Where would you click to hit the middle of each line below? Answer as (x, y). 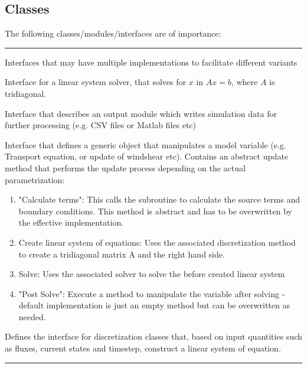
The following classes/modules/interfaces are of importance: (113, 33)
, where (244, 82)
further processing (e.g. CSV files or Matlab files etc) (101, 125)
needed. (32, 316)
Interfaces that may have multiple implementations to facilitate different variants (151, 62)
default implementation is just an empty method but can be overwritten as (154, 305)
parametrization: (35, 179)
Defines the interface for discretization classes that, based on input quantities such (153, 336)
